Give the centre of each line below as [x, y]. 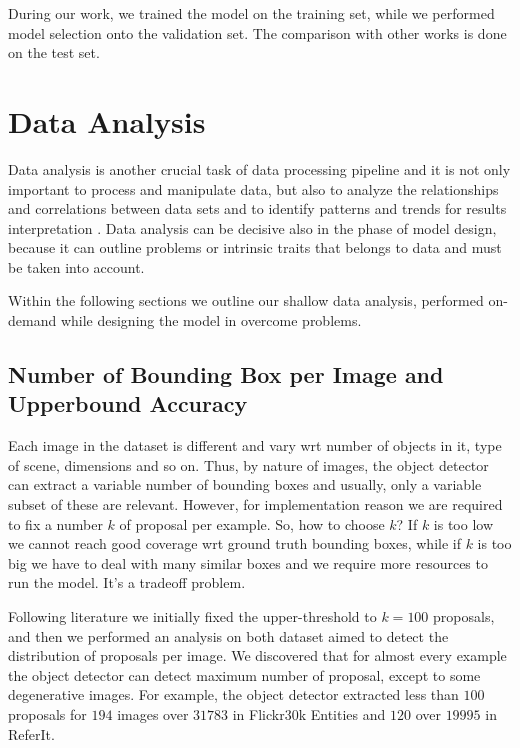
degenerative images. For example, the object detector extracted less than [233, 694]
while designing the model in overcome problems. [211, 320]
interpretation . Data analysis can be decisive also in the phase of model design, [252, 227]
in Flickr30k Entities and [309, 713]
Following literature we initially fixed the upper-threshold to [192, 616]
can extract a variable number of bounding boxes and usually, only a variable [245, 484]
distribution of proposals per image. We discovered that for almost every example [257, 655]
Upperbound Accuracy [128, 403]
